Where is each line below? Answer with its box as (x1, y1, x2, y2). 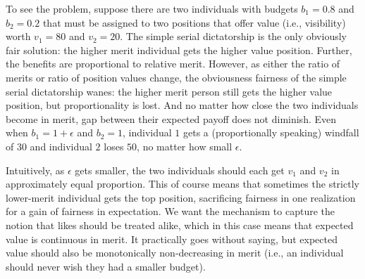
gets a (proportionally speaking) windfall (182, 125, 359, 140)
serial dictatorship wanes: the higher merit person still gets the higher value (6, 84, 333, 98)
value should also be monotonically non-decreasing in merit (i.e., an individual (6, 245, 344, 260)
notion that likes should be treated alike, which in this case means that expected (6, 217, 354, 232)
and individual (30, 138, 92, 153)
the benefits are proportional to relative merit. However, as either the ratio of (6, 56, 340, 71)
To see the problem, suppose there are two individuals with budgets (6, 1, 298, 15)
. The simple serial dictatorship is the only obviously (120, 29, 347, 44)
